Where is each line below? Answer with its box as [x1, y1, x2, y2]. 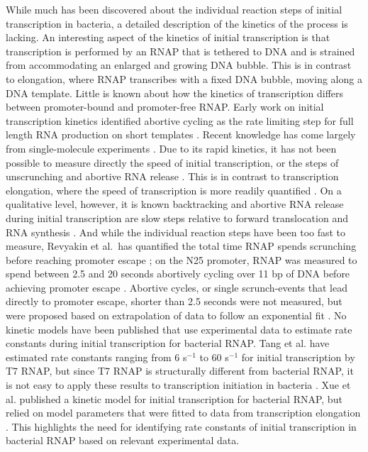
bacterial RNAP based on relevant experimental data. [6, 433, 240, 448]
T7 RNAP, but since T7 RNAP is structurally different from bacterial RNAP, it [6, 363, 354, 378]
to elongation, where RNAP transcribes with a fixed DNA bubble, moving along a [6, 71, 362, 86]
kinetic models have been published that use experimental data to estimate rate [6, 321, 352, 336]
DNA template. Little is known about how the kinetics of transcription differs [6, 85, 344, 100]
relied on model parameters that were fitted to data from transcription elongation [6, 405, 361, 420]
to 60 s [199, 349, 229, 364]
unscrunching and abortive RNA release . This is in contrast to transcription [6, 169, 339, 184]
